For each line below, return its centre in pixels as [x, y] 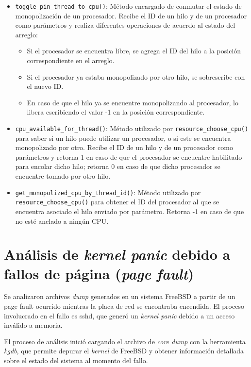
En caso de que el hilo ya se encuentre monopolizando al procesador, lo [133, 102]
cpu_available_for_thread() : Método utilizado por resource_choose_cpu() [132, 128]
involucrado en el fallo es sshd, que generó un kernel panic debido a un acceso [119, 315]
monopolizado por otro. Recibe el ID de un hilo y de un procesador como [124, 147]
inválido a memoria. [33, 325]
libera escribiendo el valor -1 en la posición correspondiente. [116, 112]
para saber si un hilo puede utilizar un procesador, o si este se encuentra [123, 138]
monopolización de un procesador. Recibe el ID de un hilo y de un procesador [131, 15]
